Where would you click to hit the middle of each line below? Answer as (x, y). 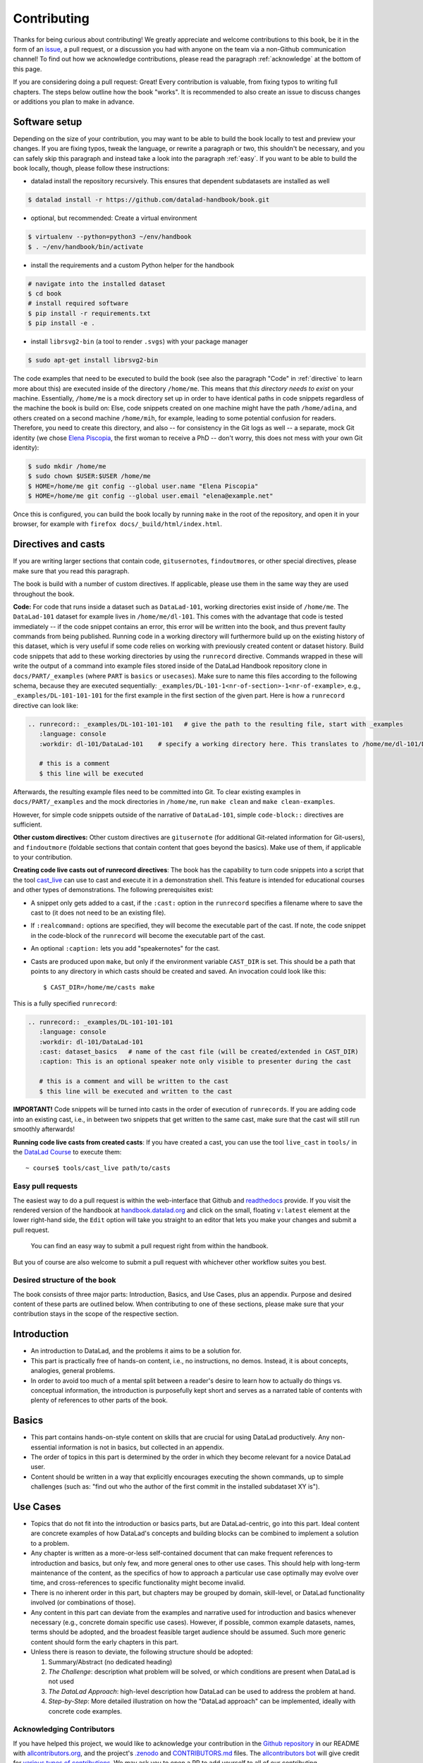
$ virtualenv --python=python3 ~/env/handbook (110, 237)
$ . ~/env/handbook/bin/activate (86, 246)
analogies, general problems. (73, 1371)
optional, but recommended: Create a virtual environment (114, 218)
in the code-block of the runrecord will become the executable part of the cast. (148, 935)
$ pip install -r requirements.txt (89, 313)
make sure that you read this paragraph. (71, 571)
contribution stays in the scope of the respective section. (96, 1314)
